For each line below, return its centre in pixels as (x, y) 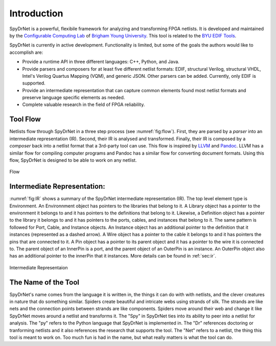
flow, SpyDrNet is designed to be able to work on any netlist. (73, 160)
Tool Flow (25, 120)
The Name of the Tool (44, 282)
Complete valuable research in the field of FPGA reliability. (84, 104)
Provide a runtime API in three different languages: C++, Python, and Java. (101, 62)
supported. (34, 83)
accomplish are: (26, 52)
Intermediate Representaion (39, 267)
